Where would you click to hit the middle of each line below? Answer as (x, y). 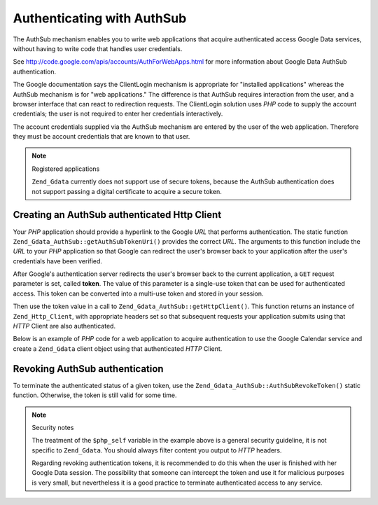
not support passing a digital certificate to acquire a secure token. (127, 191)
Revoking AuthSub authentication (88, 369)
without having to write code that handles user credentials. (98, 48)
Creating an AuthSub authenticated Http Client (117, 215)
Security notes (53, 427)
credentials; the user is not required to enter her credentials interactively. (118, 114)
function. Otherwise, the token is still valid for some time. (95, 395)
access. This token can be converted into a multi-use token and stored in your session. (138, 293)
